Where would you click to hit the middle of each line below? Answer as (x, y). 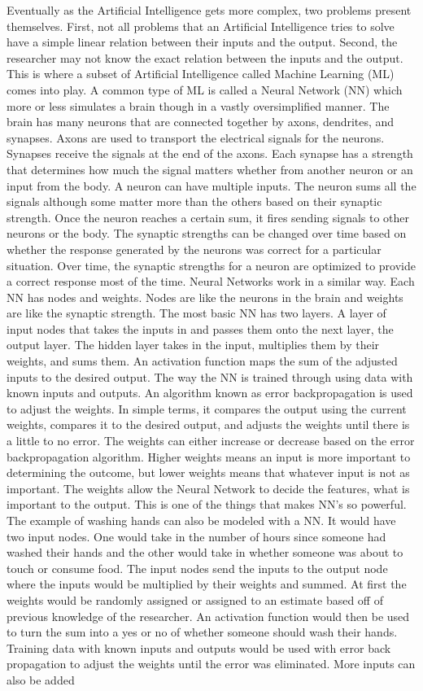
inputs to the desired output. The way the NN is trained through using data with (210, 376)
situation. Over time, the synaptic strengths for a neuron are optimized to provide (211, 265)
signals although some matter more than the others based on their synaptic (194, 201)
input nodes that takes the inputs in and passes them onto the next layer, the (200, 328)
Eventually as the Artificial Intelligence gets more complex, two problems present (209, 10)
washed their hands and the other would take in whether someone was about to (205, 552)
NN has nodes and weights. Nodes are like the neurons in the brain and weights (205, 297)
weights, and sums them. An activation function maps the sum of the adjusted (202, 361)
